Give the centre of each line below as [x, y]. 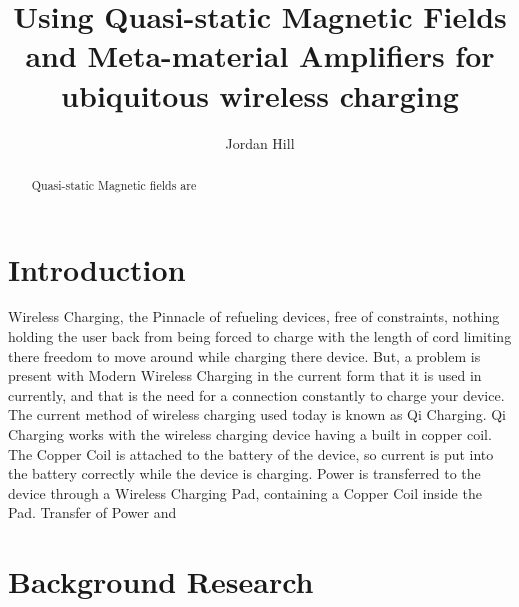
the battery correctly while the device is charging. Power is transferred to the [244, 473]
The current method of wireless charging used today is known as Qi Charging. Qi [257, 414]
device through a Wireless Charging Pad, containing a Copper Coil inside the [245, 492]
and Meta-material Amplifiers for [260, 55]
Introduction [97, 268]
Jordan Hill [260, 142]
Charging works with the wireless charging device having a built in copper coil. [250, 434]
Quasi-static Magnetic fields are [114, 184]
